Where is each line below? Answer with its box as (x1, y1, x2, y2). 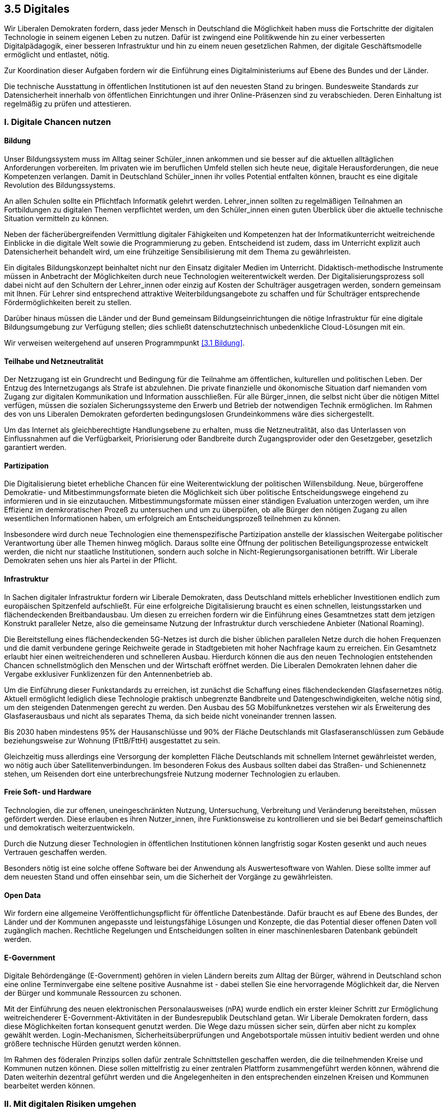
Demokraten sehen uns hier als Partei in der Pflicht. (4, 556, 177, 565)
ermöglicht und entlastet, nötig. (4, 50, 110, 59)
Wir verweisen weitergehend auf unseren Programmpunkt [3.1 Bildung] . (4, 338, 245, 348)
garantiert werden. (4, 443, 67, 452)
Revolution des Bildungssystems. (4, 181, 115, 190)
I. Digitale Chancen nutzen (4, 116, 111, 127)
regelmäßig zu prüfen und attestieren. (4, 99, 132, 109)
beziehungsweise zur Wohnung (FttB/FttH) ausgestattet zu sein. (4, 736, 220, 745)
